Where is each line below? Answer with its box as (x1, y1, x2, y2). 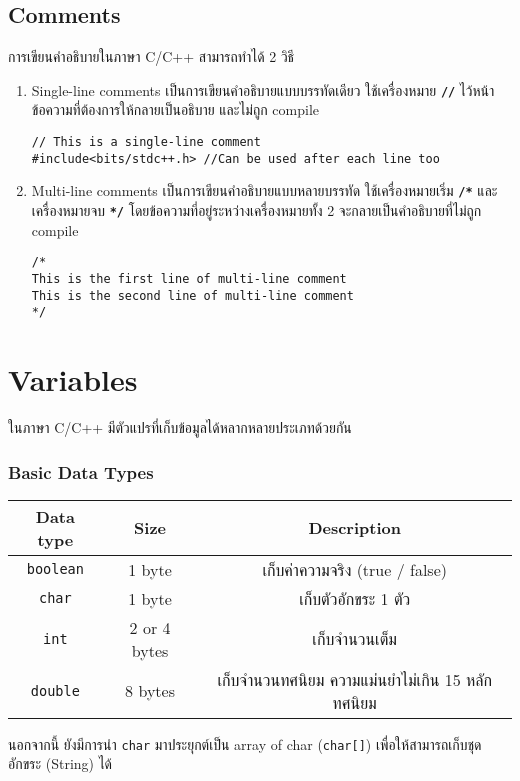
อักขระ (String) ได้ (8, 753, 113, 774)
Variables (8, 359, 138, 400)
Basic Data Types (8, 459, 154, 484)
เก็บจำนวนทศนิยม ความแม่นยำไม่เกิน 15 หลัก (217, 667, 492, 691)
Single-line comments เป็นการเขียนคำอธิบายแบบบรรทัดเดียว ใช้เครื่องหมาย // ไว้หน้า (31, 79, 495, 100)
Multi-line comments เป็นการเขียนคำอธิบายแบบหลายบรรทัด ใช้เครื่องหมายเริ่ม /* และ (31, 180, 498, 201)
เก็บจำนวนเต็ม (312, 627, 398, 651)
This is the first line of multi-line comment (31, 271, 347, 286)
